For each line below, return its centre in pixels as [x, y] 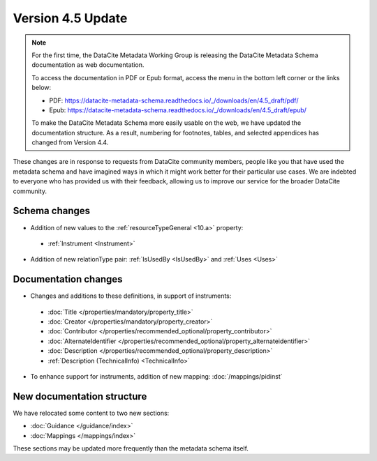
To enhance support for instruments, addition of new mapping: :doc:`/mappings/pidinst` [156, 376]
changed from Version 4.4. [70, 142]
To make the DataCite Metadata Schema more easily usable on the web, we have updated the [167, 123]
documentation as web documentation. [88, 65]
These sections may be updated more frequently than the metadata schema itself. [131, 448]
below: [42, 88]
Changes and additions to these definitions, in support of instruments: [131, 296]
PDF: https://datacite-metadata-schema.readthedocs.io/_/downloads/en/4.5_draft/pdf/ [174, 100]
